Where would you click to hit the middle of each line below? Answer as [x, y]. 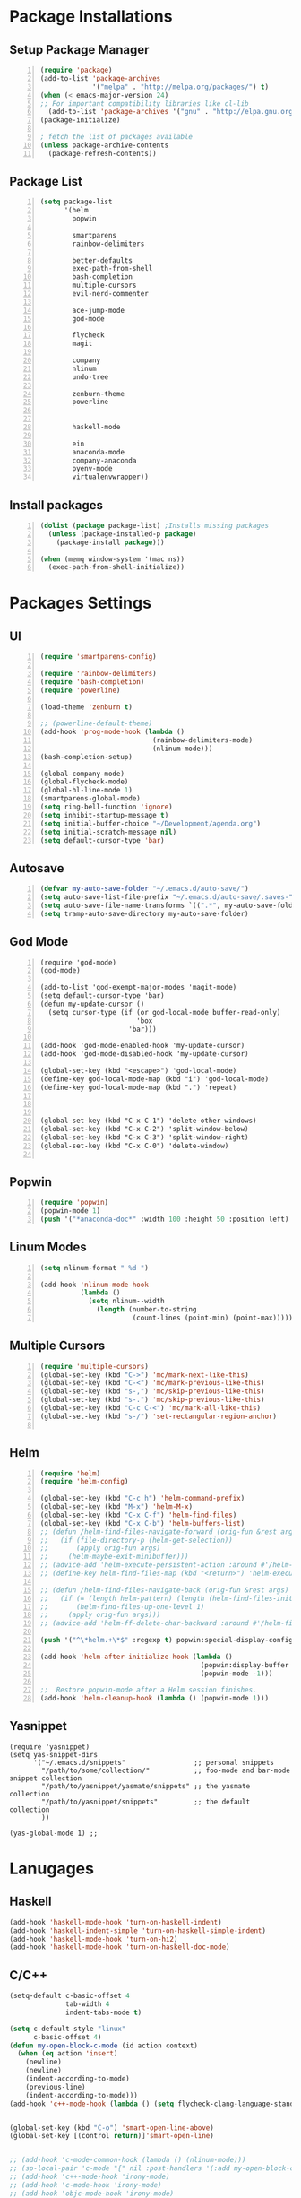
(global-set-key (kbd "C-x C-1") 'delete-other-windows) [148, 1121]
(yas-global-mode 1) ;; [54, 1833]
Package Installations [91, 17]
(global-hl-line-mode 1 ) [86, 791]
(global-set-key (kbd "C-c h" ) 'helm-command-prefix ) [142, 1499]
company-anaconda [104, 460]
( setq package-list [76, 202]
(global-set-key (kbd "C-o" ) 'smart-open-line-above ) [112, 2128]
